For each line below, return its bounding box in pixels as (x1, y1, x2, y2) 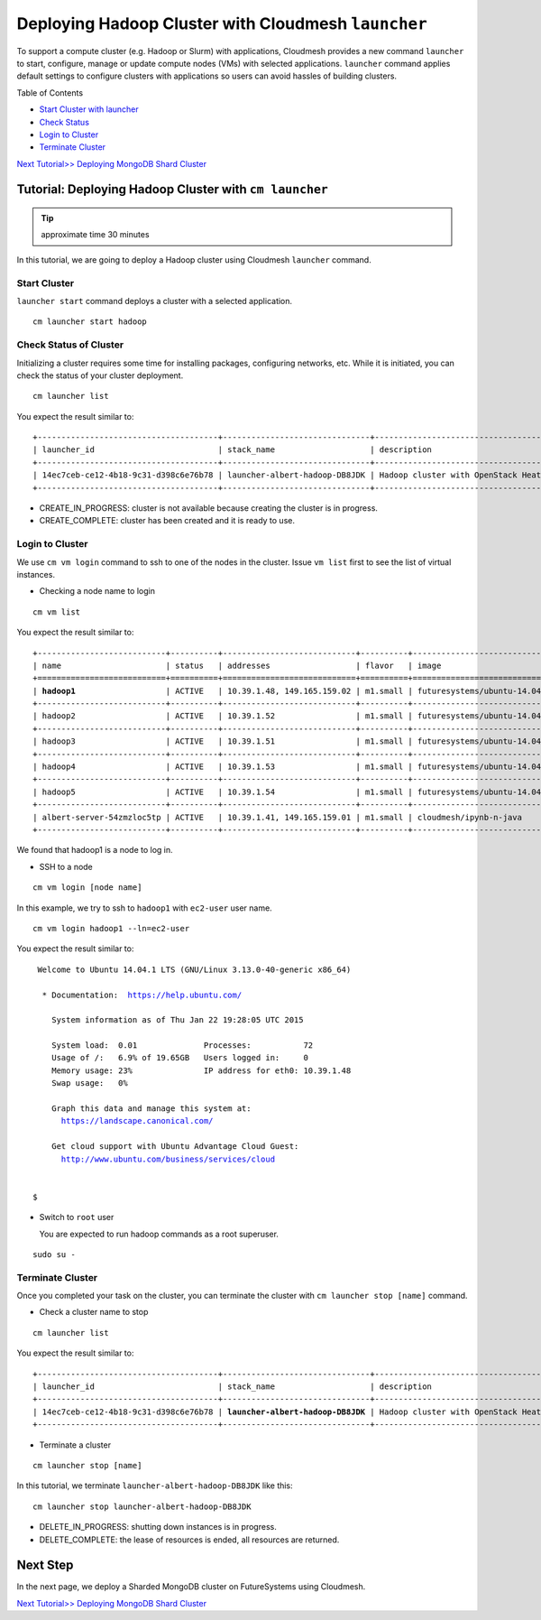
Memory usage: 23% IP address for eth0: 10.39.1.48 (50, 1065, 352, 1076)
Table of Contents (16, 87, 84, 98)
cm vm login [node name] (32, 883, 142, 893)
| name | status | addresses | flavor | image (32, 660, 442, 671)
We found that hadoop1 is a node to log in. (16, 845, 173, 856)
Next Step (16, 1558, 74, 1573)
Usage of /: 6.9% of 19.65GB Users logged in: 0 (50, 1052, 308, 1063)
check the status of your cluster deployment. (16, 370, 184, 381)
